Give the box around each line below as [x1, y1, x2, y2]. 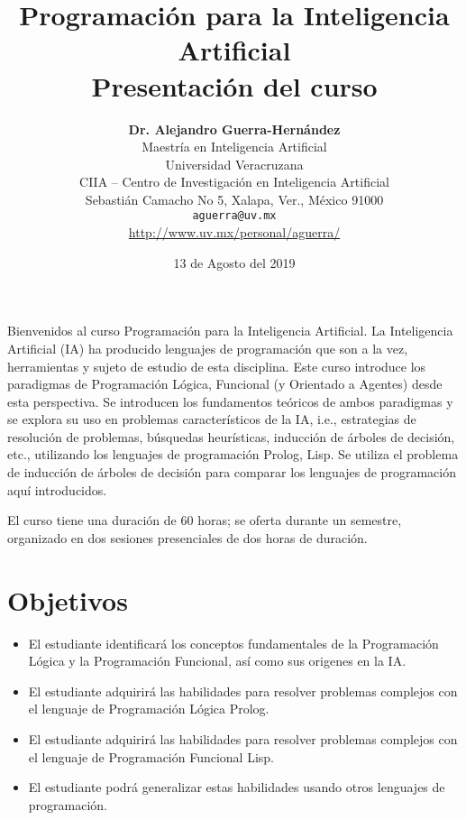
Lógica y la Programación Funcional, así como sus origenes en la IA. [28, 651, 407, 670]
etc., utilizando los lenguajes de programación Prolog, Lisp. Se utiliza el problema [7, 445, 459, 464]
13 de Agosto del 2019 [173, 253, 296, 272]
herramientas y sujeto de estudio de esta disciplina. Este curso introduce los [7, 356, 426, 375]
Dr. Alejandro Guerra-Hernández [128, 119, 341, 138]
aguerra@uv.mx [192, 209, 277, 223]
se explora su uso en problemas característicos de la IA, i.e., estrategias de [7, 410, 416, 428]
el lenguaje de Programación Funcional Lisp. [28, 747, 275, 766]
